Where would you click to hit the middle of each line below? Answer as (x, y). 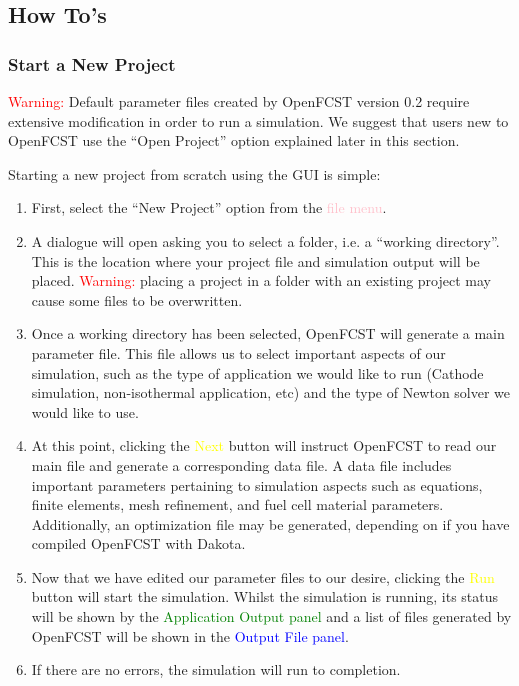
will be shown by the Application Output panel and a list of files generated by (271, 616)
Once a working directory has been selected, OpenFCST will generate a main (268, 333)
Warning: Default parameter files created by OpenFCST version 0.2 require (239, 101)
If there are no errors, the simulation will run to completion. (216, 669)
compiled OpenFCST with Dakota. (138, 543)
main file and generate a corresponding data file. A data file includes (241, 464)
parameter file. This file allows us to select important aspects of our (238, 352)
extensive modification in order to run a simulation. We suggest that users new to (258, 120)
